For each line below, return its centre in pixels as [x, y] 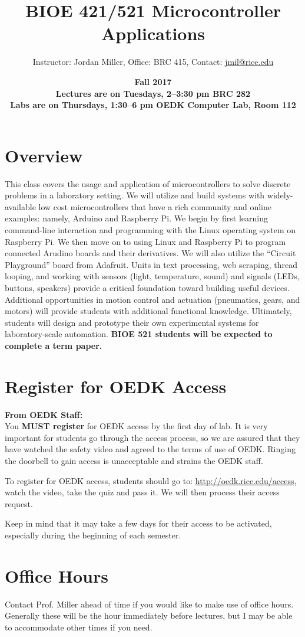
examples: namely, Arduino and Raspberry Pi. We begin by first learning [136, 218]
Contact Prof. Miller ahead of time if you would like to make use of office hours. [149, 604]
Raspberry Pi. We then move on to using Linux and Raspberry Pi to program [145, 241]
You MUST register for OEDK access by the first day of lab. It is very [136, 426]
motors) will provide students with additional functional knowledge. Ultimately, [148, 311]
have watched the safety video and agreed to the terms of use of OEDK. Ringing [150, 449]
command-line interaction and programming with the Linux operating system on [150, 230]
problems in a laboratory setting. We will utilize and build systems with [135, 195]
